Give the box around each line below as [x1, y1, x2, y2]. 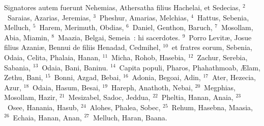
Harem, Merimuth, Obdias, [39, 22, 124, 33]
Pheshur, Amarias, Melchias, [99, 12, 189, 22]
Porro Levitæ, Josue [189, 32, 252, 42]
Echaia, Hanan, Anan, [13, 112, 82, 122]
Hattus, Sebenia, [197, 12, 249, 22]
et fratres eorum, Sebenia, [171, 42, 252, 53]
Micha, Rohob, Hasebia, [111, 52, 186, 62]
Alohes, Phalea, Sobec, [90, 102, 161, 112]
